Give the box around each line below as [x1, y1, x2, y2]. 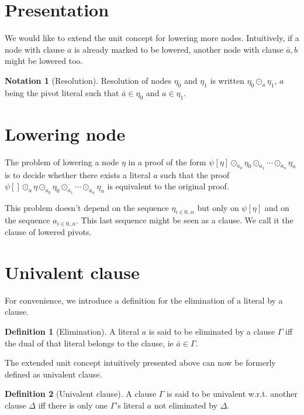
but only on [197, 201, 239, 213]
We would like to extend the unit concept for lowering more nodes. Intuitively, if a [5, 32, 299, 44]
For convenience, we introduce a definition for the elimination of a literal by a [5, 294, 283, 306]
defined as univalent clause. [5, 368, 102, 380]
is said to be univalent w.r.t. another [167, 387, 298, 400]
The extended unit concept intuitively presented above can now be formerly [5, 356, 276, 369]
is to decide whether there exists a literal [5, 168, 151, 181]
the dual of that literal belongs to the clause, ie [5, 336, 174, 349]
